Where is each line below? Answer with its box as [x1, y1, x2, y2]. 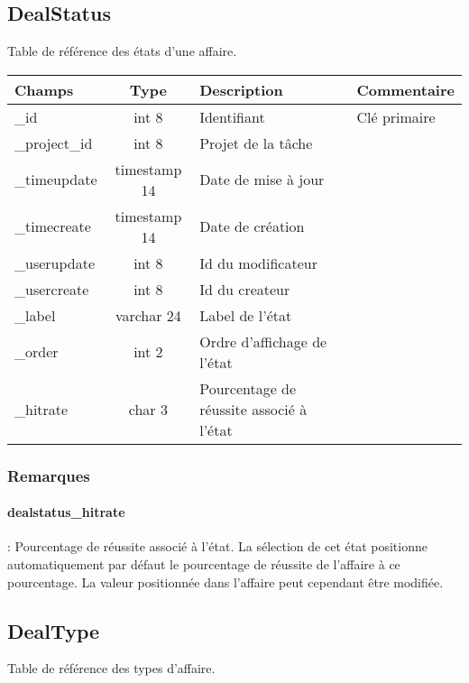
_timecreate [14, 216, 91, 237]
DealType [7, 616, 100, 644]
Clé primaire [356, 106, 436, 127]
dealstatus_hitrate [7, 503, 125, 521]
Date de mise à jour [199, 169, 325, 190]
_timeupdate [14, 169, 97, 190]
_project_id [14, 132, 93, 153]
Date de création [199, 216, 305, 237]
